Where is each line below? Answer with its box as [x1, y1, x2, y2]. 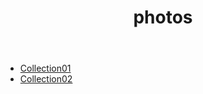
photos [133, 6, 193, 29]
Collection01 [19, 62, 72, 75]
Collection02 [19, 73, 73, 85]
